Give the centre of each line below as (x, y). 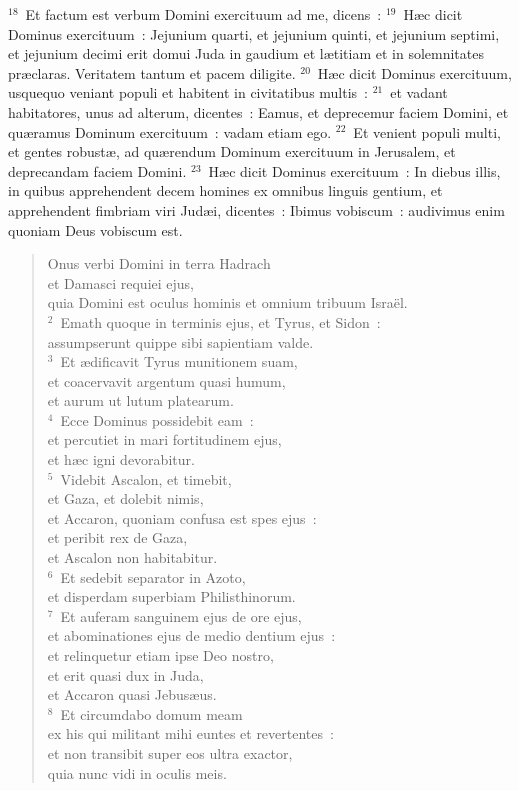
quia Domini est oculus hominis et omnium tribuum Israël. (227, 302)
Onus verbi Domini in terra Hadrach (159, 263)
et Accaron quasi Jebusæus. (132, 694)
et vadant (419, 92)
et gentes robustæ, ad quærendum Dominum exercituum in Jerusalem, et (232, 151)
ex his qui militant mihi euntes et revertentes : (190, 733)
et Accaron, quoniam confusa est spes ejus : (182, 517)
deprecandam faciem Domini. (97, 170)
